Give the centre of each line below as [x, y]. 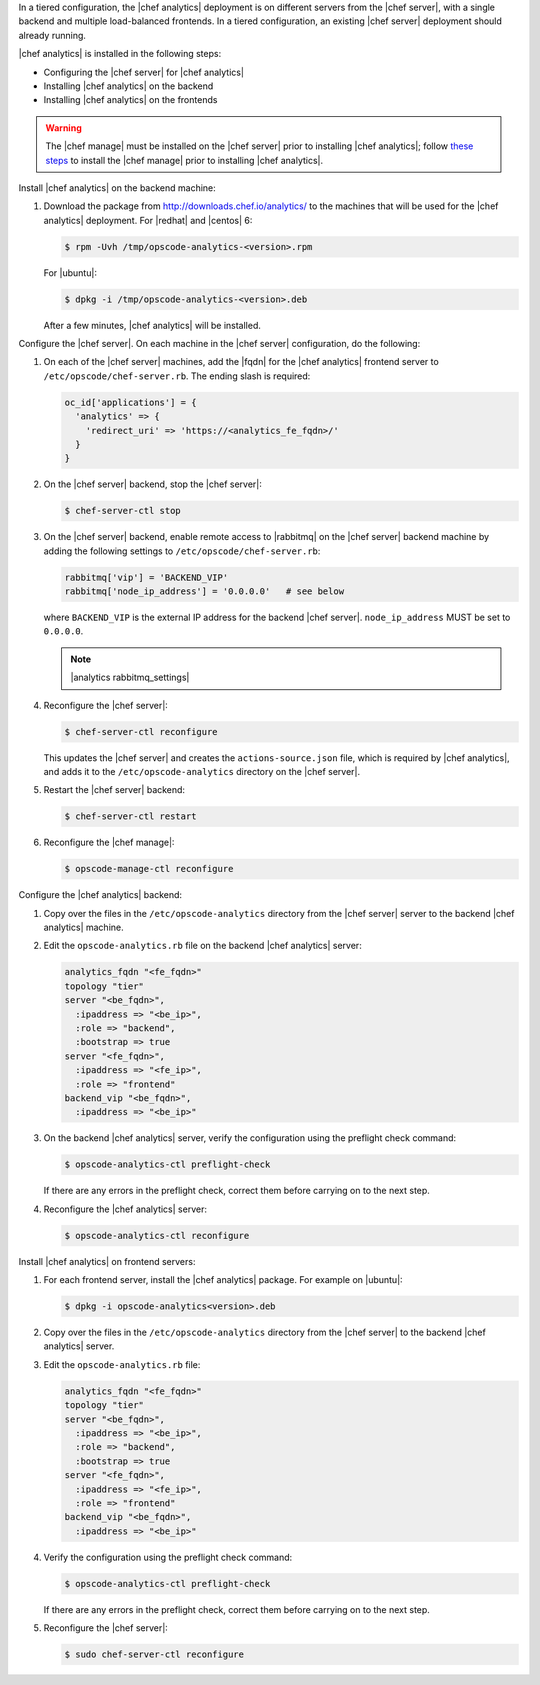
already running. [52, 35]
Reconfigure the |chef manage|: [109, 842]
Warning [63, 127]
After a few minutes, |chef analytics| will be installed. [152, 325]
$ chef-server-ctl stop [123, 511]
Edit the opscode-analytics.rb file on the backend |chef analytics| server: [202, 946]
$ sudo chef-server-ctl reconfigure [154, 1654]
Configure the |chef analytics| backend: [100, 895]
